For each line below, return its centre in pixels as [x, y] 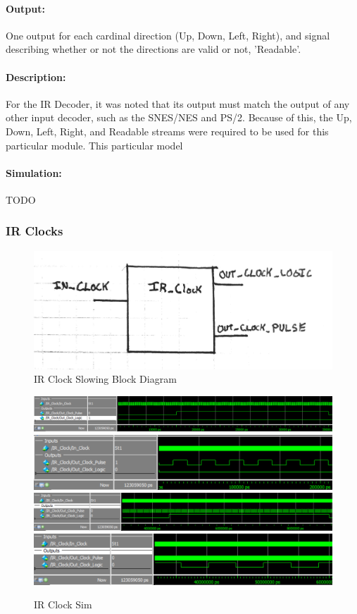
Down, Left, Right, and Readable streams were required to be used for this [167, 131]
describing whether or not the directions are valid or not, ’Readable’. [154, 49]
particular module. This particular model [94, 145]
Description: [36, 76]
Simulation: [34, 172]
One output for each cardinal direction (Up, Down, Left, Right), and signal [168, 35]
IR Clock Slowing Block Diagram [105, 379]
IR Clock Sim [63, 604]
